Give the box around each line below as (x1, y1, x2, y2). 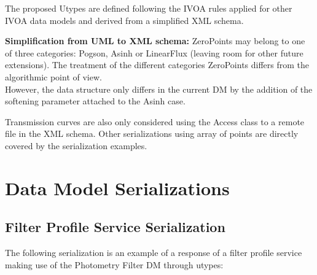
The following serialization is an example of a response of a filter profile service (5, 246, 302, 259)
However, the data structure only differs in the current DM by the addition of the (5, 82, 313, 95)
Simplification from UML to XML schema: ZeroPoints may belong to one (5, 34, 305, 47)
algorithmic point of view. (5, 70, 102, 83)
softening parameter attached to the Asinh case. (5, 95, 186, 107)
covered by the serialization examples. (5, 139, 147, 152)
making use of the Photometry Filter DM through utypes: (5, 258, 224, 271)
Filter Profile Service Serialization (5, 217, 225, 236)
